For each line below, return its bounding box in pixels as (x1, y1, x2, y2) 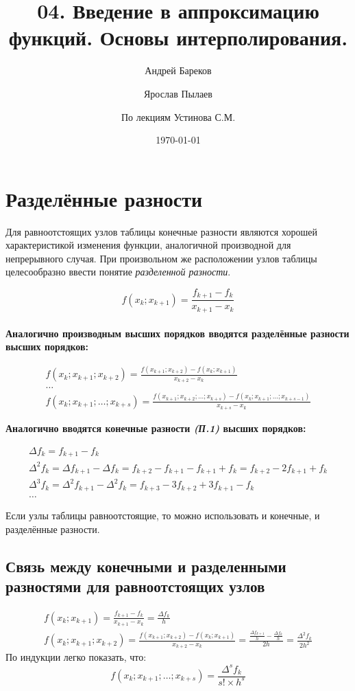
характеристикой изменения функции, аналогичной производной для (5, 238, 291, 252)
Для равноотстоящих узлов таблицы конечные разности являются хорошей (5, 224, 317, 238)
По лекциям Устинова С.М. (121, 109, 236, 124)
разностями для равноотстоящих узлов (5, 575, 265, 596)
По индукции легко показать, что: (5, 650, 147, 664)
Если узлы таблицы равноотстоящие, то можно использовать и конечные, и (5, 508, 320, 522)
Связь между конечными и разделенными (5, 555, 286, 576)
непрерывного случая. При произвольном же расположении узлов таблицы (5, 251, 317, 265)
